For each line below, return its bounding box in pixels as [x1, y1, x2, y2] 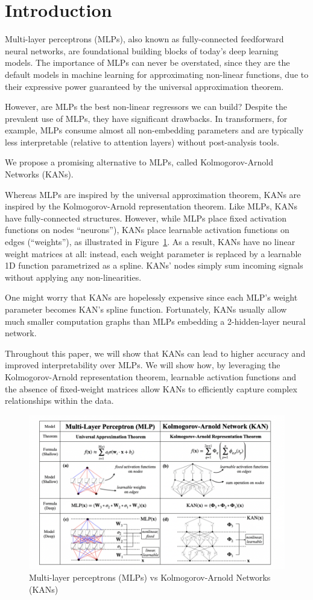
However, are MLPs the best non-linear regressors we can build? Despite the [5, 100, 287, 113]
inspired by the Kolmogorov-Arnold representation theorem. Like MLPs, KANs [5, 200, 297, 212]
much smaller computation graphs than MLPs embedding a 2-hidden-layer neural [5, 314, 306, 327]
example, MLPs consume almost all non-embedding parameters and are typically [5, 124, 304, 136]
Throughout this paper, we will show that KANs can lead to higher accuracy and [5, 346, 306, 359]
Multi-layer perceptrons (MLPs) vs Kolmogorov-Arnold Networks [29, 571, 271, 584]
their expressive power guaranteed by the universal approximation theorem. [5, 80, 284, 92]
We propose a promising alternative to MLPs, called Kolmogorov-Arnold [5, 156, 273, 168]
